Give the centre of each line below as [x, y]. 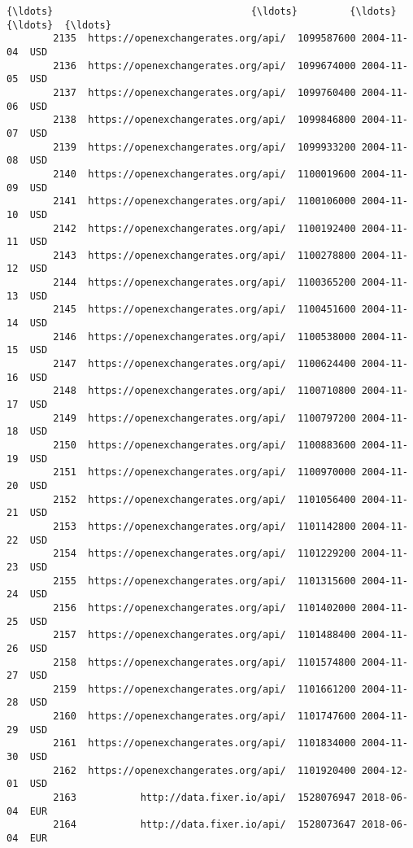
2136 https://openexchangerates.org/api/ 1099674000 [204, 66]
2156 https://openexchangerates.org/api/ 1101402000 [204, 608]
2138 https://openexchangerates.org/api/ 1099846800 [204, 120]
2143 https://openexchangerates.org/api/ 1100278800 [204, 255]
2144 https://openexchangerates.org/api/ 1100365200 [204, 283]
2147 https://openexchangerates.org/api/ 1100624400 [204, 364]
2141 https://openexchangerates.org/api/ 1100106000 [204, 201]
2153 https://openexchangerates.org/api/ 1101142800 [204, 526]
